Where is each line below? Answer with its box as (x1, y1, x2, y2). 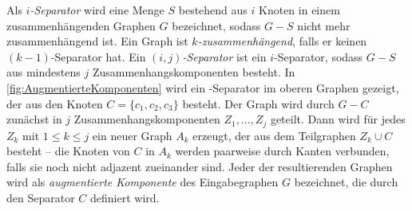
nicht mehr (297, 17, 351, 33)
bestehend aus (178, 2, 248, 18)
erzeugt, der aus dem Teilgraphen (192, 127, 356, 143)
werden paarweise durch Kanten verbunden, (175, 143, 390, 159)
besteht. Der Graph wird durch (182, 95, 335, 111)
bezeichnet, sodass (172, 17, 261, 33)
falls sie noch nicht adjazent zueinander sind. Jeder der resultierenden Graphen (6, 158, 393, 174)
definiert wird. (90, 189, 160, 205)
